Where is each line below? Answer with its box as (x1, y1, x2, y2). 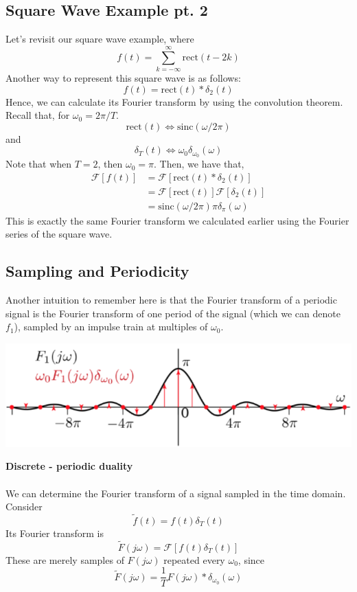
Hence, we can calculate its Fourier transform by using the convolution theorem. (5, 94, 343, 109)
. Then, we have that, (154, 157, 244, 171)
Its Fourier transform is (5, 525, 104, 540)
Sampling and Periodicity (5, 260, 189, 282)
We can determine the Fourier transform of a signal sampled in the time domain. (5, 486, 346, 500)
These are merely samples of (5, 552, 124, 567)
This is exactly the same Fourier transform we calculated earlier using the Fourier (5, 213, 349, 227)
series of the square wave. (5, 227, 113, 241)
